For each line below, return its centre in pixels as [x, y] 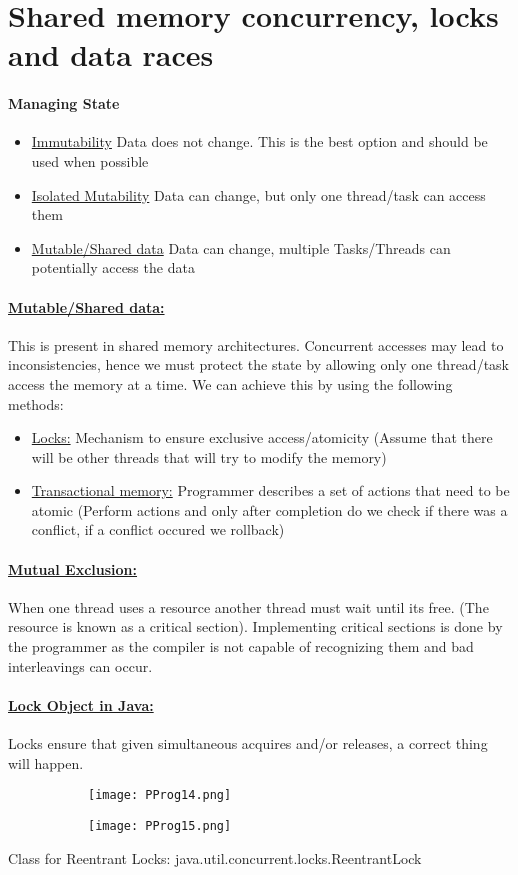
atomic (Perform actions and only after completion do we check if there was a [269, 509]
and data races [111, 54]
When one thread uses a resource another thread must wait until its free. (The [248, 606]
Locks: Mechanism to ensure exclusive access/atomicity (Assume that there [262, 437]
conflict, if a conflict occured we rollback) [158, 529]
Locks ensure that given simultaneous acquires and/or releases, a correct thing [248, 743]
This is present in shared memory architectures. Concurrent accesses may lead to [256, 344]
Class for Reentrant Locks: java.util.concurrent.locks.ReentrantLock [215, 857]
